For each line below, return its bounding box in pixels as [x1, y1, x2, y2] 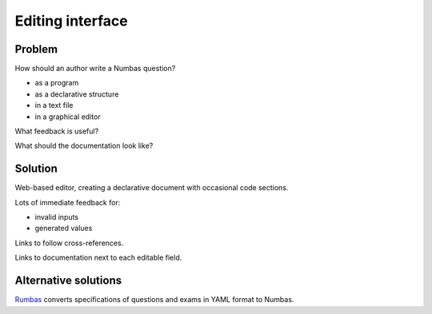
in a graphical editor [34, 112, 101, 121]
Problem [14, 42, 58, 56]
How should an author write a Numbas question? [14, 64, 176, 74]
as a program [34, 78, 79, 88]
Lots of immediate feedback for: [14, 197, 121, 207]
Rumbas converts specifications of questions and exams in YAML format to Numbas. [14, 295, 294, 304]
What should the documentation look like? [14, 141, 154, 151]
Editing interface [14, 12, 128, 30]
